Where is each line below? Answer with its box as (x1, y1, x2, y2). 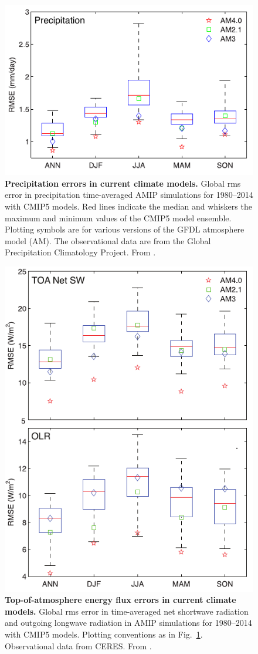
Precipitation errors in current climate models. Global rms (5, 177, 241, 189)
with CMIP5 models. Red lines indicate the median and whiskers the (5, 200, 252, 212)
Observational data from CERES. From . (5, 639, 152, 652)
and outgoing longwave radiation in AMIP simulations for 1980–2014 (5, 616, 252, 629)
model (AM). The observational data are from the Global (5, 234, 211, 247)
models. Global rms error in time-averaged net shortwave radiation (5, 605, 249, 617)
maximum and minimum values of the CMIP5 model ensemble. (5, 211, 232, 224)
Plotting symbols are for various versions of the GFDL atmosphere (5, 223, 245, 235)
